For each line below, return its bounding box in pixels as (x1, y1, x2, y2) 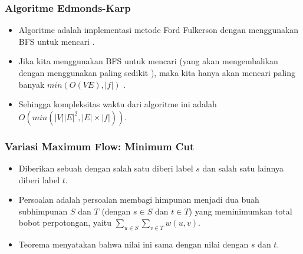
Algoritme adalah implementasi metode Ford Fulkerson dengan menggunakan (18, 24, 299, 36)
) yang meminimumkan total (189, 204, 292, 217)
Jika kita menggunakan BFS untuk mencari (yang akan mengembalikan (18, 55, 278, 67)
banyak (18, 78, 45, 90)
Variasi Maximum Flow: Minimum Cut (5, 138, 195, 153)
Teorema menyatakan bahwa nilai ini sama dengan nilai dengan (18, 238, 249, 250)
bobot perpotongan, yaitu (18, 216, 112, 229)
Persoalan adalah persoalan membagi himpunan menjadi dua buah (18, 193, 259, 206)
